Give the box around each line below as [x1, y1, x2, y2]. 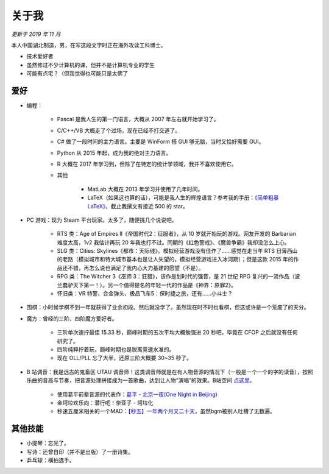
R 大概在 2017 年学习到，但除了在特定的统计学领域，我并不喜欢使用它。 [57, 160, 237, 168]
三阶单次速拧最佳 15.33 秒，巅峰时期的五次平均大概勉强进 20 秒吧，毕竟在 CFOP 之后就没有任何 [57, 329, 298, 336]
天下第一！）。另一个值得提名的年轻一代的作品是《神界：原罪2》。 [73, 281, 237, 289]
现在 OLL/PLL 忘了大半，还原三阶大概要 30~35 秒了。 [57, 354, 192, 362]
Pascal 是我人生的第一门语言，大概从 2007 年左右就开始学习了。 [57, 116, 219, 123]
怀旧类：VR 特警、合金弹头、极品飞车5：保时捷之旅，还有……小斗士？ [57, 290, 233, 297]
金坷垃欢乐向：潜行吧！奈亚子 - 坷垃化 [57, 399, 154, 406]
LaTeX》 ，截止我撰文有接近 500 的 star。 [87, 202, 189, 210]
